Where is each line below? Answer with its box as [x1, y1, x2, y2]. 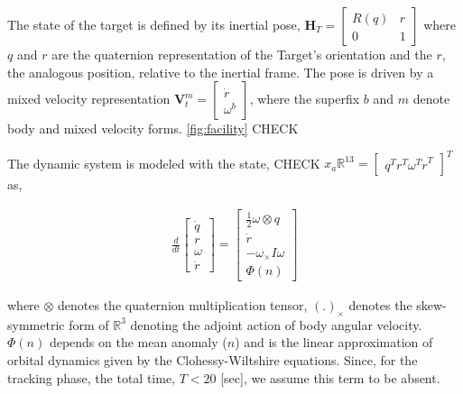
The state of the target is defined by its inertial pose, [7, 15, 301, 33]
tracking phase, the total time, [7, 368, 176, 387]
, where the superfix [249, 89, 360, 108]
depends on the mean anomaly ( [49, 333, 227, 352]
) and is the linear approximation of [235, 333, 433, 352]
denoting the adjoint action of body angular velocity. [130, 315, 422, 334]
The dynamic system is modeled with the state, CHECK [7, 153, 320, 172]
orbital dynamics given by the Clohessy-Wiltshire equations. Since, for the [7, 351, 418, 370]
